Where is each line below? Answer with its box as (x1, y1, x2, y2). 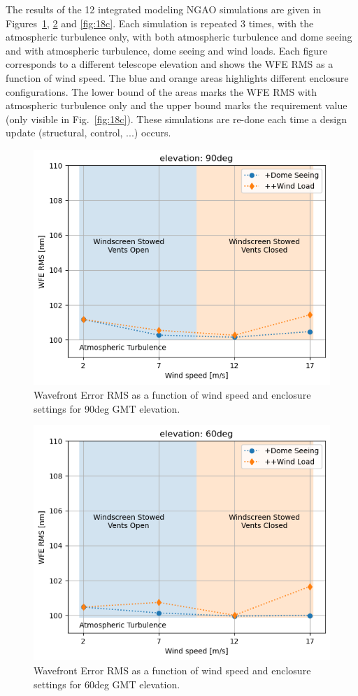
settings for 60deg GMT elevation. (34, 676, 180, 691)
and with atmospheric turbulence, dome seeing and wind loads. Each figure (6, 43, 327, 57)
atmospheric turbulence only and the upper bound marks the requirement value (6, 98, 348, 113)
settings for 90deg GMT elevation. (34, 401, 180, 416)
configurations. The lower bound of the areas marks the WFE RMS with (6, 84, 317, 99)
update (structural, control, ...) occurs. (6, 125, 171, 140)
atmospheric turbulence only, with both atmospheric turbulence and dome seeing (6, 29, 352, 44)
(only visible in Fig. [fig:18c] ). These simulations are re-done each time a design (6, 111, 347, 126)
